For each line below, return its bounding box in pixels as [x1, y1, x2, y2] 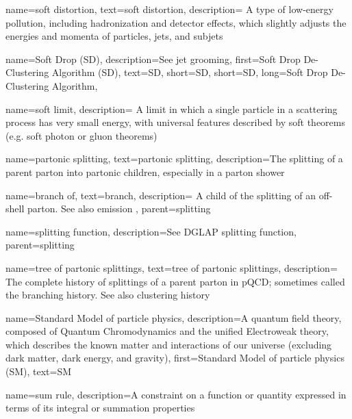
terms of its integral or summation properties [5, 401, 195, 415]
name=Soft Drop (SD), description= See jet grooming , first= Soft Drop [5, 51, 301, 66]
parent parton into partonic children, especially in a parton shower [5, 164, 285, 179]
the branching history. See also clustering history [5, 288, 210, 302]
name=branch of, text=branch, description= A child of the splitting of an [5, 188, 316, 202]
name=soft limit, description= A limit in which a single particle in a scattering [5, 101, 338, 116]
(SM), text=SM [5, 364, 72, 379]
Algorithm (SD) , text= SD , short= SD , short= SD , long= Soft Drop [51, 65, 328, 79]
